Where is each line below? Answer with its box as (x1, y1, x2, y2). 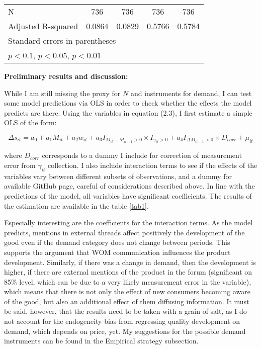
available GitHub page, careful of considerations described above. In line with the (4, 181, 255, 191)
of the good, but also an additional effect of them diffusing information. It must (4, 296, 249, 306)
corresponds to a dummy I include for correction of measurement (42, 150, 242, 160)
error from (4, 159, 36, 170)
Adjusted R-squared (8, 20, 78, 32)
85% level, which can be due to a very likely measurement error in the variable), (4, 276, 251, 287)
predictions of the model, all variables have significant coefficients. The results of (4, 190, 252, 201)
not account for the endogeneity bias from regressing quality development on (4, 316, 240, 326)
